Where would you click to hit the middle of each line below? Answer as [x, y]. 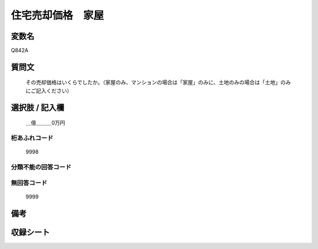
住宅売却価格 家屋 [57, 15]
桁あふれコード [32, 138]
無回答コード [29, 182]
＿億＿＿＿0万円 [45, 123]
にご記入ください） [49, 91]
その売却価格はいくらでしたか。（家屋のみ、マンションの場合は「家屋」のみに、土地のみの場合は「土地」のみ [158, 82]
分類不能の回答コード [41, 167]
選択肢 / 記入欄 [38, 107]
